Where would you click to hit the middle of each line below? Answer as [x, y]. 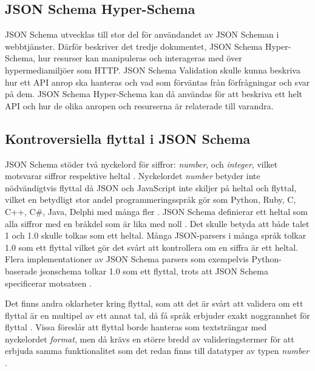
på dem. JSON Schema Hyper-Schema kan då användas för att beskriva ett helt [154, 94]
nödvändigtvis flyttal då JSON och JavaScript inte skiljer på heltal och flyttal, [151, 187]
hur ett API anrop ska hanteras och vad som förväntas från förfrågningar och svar [157, 82]
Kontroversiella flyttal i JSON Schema [128, 138]
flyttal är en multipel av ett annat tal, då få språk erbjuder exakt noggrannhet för [157, 315]
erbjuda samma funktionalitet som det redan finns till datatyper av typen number [157, 351]
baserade [21, 271]
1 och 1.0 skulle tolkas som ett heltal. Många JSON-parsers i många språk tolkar [156, 235]
